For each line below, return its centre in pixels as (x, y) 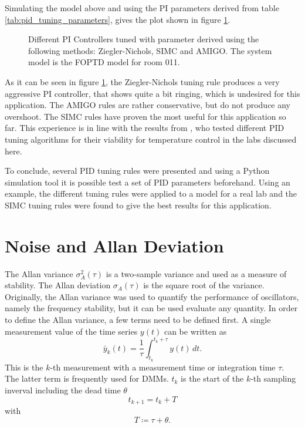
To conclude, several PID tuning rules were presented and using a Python (137, 171)
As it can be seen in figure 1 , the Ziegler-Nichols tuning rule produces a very (142, 81)
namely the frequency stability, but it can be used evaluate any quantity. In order (151, 308)
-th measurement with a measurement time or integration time (163, 367)
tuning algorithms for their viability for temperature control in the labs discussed (151, 139)
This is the (24, 367)
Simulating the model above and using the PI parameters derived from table (142, 8)
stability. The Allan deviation (58, 285)
